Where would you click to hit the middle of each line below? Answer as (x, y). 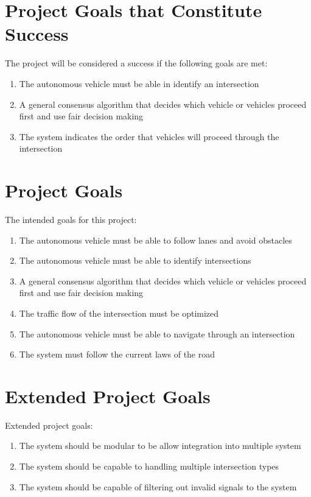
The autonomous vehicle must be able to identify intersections (135, 260)
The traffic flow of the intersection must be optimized (119, 313)
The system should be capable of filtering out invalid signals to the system (158, 486)
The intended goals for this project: (71, 219)
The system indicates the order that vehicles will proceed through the (149, 136)
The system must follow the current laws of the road (117, 354)
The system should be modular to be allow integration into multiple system (160, 446)
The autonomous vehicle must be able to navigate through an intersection (157, 333)
